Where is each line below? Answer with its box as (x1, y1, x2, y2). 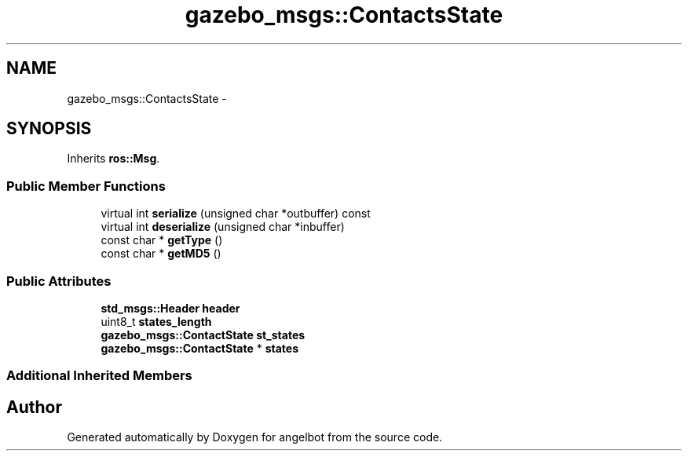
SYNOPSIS (6, 119, 92, 139)
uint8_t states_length (101, 314, 212, 328)
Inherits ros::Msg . (67, 152, 160, 166)
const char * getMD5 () (101, 247, 221, 261)
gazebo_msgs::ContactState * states (101, 341, 299, 355)
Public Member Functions (6, 177, 166, 194)
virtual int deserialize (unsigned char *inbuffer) (101, 220, 345, 234)
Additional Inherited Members (6, 367, 192, 384)
